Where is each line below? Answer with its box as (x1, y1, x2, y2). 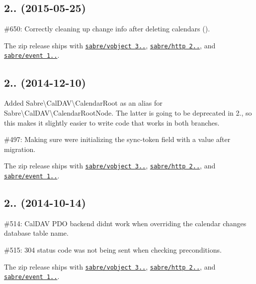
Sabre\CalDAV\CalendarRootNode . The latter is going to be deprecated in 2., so (4, 107, 252, 118)
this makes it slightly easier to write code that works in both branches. (4, 117, 220, 128)
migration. (4, 143, 36, 154)
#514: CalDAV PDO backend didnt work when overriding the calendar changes (4, 218, 247, 228)
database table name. (4, 228, 69, 238)
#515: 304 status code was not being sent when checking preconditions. (4, 244, 222, 255)
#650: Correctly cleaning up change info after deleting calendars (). (4, 23, 210, 34)
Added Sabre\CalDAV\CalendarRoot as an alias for (4, 98, 163, 108)
